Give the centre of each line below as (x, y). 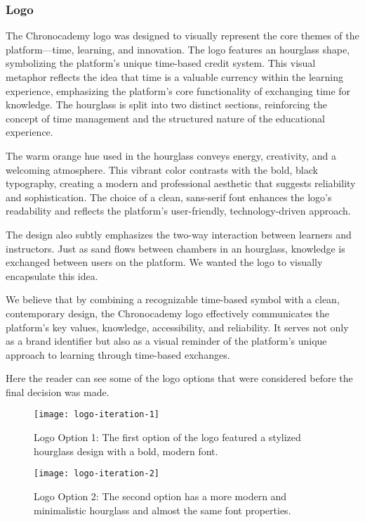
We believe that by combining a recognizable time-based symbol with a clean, (173, 299)
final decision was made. (58, 391)
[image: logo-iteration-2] (97, 474)
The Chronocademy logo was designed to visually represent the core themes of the (182, 36)
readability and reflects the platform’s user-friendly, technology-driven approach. (178, 211)
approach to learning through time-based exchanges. (118, 354)
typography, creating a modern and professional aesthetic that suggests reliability (181, 183)
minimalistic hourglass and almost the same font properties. (162, 510)
